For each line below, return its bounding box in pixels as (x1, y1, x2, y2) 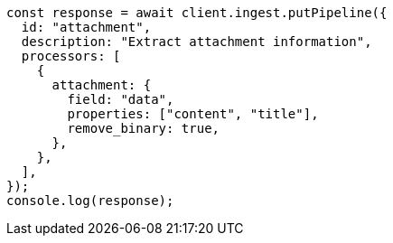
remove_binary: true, (67, 121, 220, 136)
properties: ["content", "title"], (67, 107, 319, 121)
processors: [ (21, 49, 121, 63)
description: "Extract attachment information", (21, 34, 372, 49)
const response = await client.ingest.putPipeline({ (6, 5, 388, 20)
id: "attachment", (21, 20, 152, 34)
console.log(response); (6, 193, 174, 208)
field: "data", (67, 92, 174, 107)
